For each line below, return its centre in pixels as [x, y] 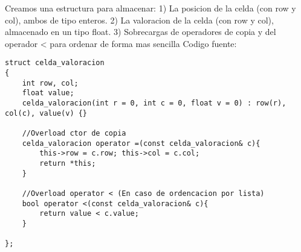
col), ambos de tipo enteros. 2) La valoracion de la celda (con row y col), [139, 20]
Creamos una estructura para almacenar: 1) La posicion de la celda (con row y [150, 8]
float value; [48, 93]
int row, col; [50, 83]
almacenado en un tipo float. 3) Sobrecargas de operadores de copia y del [141, 32]
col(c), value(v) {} [46, 113]
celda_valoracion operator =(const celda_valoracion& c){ [141, 143]
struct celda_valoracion [55, 63]
